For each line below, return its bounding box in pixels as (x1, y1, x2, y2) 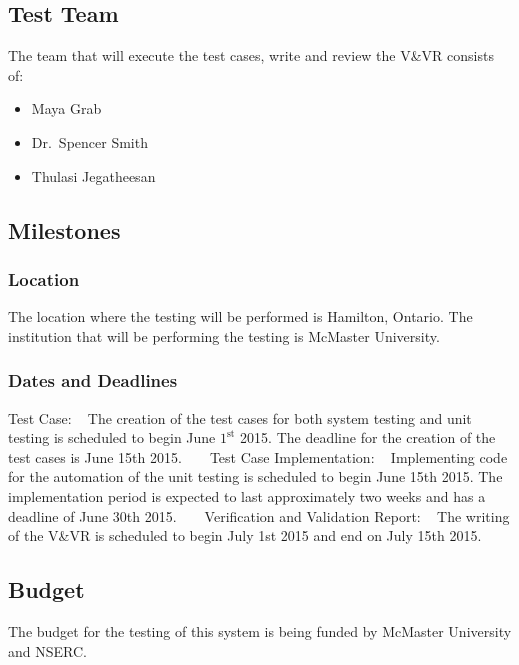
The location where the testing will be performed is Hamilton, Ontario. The (8, 306, 473, 327)
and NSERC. (8, 640, 87, 661)
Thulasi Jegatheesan (31, 165, 156, 186)
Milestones (8, 214, 121, 245)
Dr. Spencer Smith (31, 131, 148, 152)
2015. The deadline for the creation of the (240, 427, 496, 448)
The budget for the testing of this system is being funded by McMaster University (8, 620, 512, 641)
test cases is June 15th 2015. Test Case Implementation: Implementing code (8, 446, 508, 467)
